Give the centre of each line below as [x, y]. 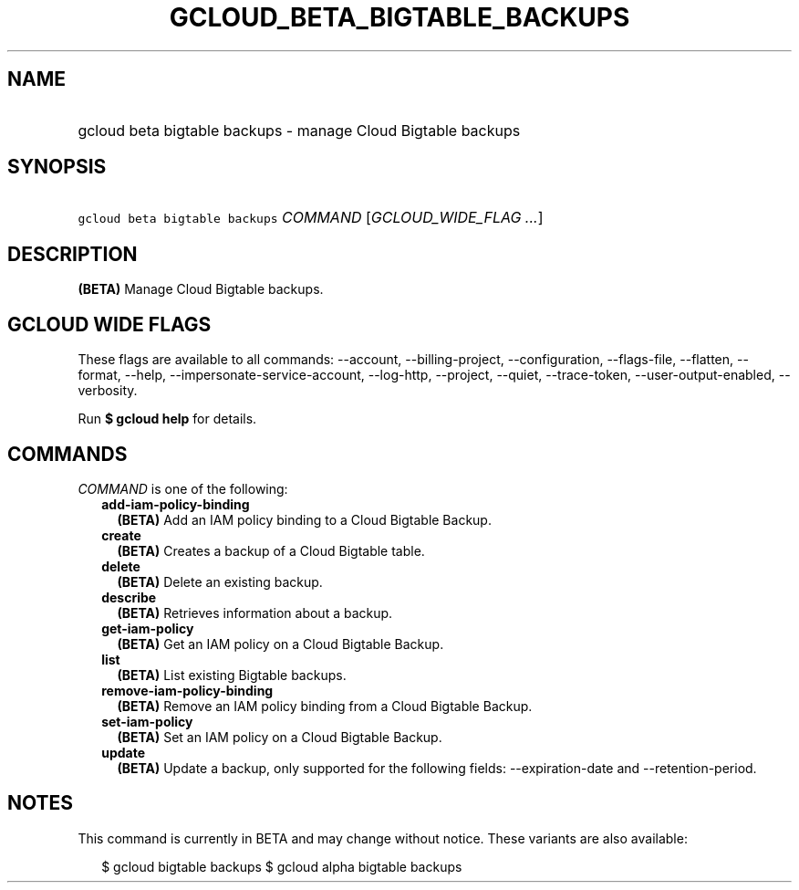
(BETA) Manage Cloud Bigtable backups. [201, 289]
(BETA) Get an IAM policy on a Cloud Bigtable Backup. [280, 644]
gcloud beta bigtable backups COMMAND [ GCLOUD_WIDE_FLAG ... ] [311, 218]
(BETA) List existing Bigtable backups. [232, 675]
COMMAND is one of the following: [183, 488]
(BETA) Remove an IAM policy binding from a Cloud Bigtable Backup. [325, 706]
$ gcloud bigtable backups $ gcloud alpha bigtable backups [282, 866]
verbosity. [108, 391]
